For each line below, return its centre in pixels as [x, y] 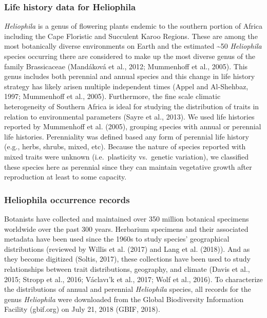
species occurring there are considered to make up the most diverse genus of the [130, 56]
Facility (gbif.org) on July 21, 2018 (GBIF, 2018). [82, 309]
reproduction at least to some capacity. [65, 177]
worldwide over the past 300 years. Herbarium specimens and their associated [126, 228]
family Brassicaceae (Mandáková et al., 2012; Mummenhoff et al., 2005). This [126, 66]
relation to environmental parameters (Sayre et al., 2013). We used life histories [129, 116]
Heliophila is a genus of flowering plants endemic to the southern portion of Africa [133, 26]
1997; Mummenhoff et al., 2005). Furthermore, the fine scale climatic [112, 96]
